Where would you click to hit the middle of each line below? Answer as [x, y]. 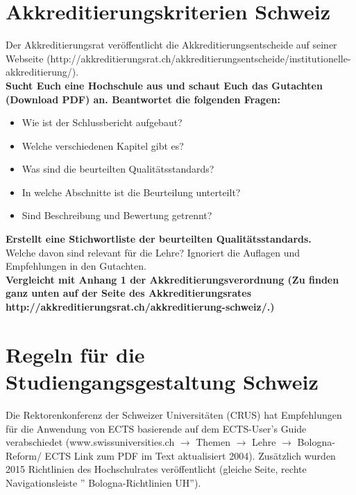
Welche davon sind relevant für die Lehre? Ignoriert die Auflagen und [153, 252]
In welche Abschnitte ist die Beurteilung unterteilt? [131, 192]
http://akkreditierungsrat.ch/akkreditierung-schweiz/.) [140, 307]
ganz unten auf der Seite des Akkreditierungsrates [129, 293]
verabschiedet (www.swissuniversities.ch [90, 442]
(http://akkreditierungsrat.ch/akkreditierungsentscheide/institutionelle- [199, 58]
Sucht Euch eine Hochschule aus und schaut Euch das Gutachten [164, 85]
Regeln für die [75, 354]
